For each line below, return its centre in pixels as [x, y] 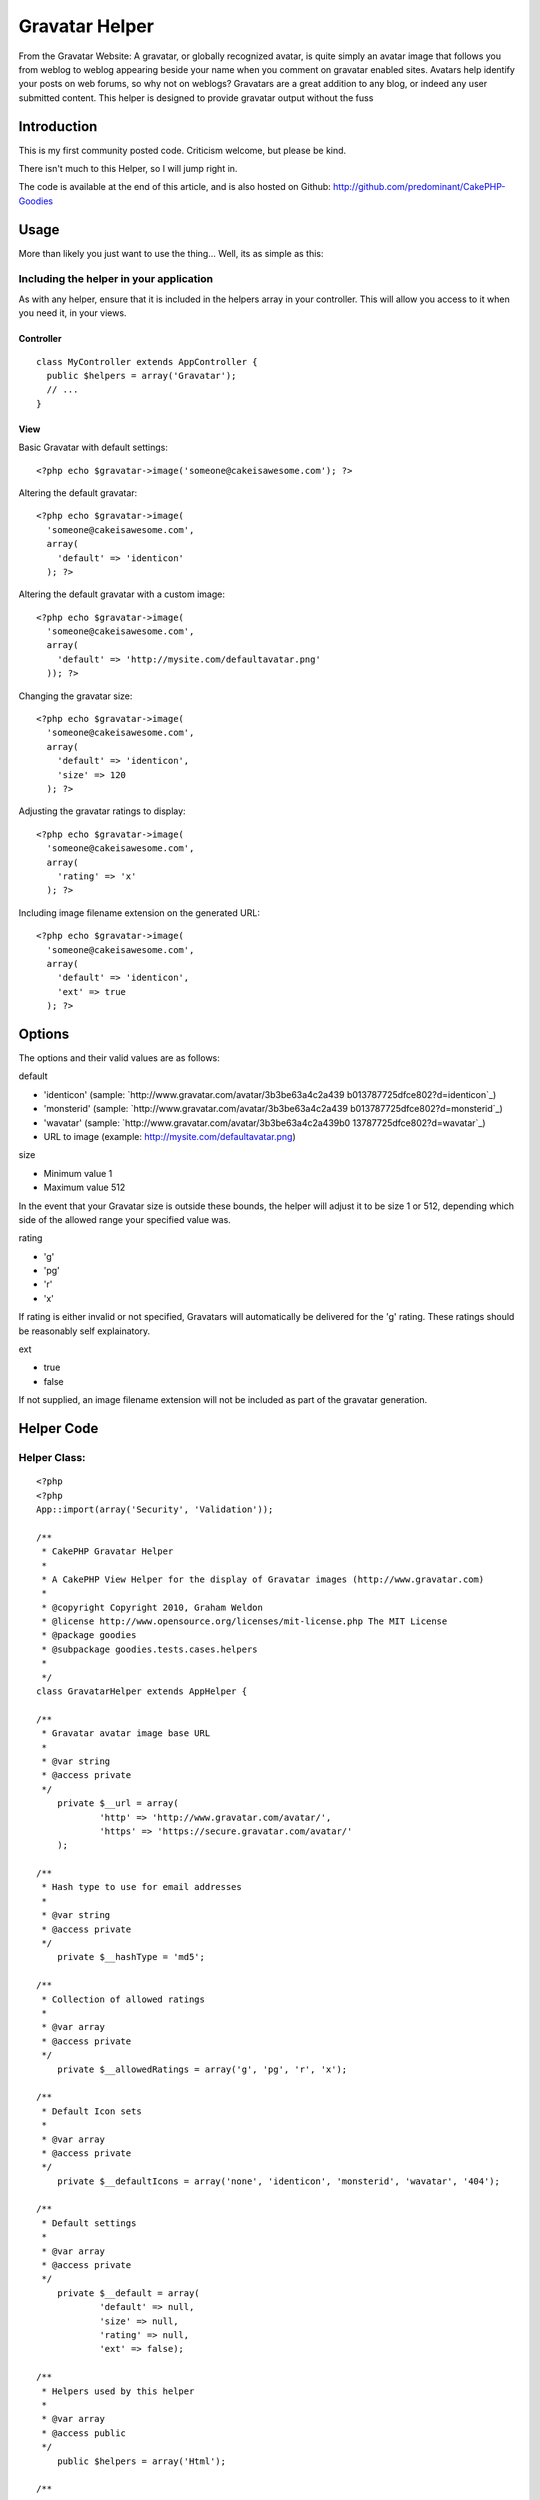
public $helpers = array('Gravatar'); [141, 376]
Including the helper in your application [116, 279]
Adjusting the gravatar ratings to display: [102, 811]
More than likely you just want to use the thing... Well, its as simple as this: [171, 253]
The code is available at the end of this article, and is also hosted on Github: [175, 187]
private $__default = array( [128, 2293]
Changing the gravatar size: [75, 696]
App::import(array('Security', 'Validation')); [155, 1509]
